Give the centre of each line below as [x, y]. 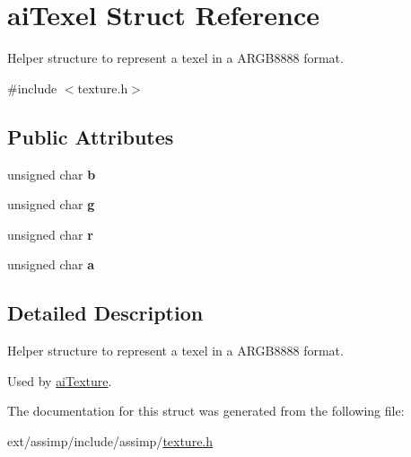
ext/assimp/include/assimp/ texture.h [110, 440]
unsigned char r [50, 234]
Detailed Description [105, 313]
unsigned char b [52, 174]
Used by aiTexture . [60, 380]
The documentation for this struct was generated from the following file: [206, 411]
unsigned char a [51, 264]
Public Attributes [91, 136]
